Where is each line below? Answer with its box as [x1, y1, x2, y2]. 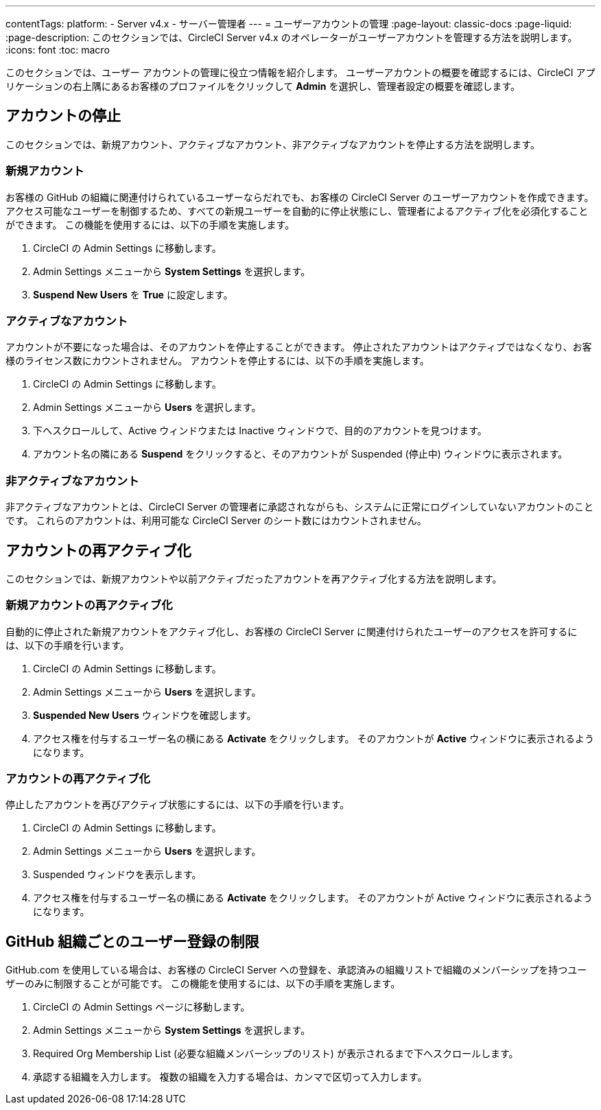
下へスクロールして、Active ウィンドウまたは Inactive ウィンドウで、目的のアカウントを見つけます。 [33, 425, 487, 437]
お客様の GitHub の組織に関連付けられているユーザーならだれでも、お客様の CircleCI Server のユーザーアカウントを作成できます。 [5, 191, 594, 203]
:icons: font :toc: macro [5, 44, 110, 56]
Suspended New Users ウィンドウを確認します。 [33, 709, 257, 721]
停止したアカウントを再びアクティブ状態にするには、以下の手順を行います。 [5, 799, 350, 811]
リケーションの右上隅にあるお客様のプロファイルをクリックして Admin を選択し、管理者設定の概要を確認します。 [5, 80, 521, 92]
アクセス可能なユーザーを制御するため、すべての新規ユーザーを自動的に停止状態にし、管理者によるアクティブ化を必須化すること [5, 204, 589, 217]
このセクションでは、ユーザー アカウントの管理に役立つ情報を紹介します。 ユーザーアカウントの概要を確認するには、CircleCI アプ [5, 67, 596, 78]
